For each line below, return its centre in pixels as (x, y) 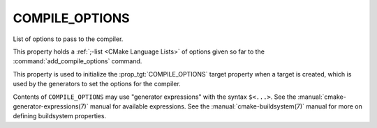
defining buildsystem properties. (60, 116)
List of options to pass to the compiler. (68, 39)
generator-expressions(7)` (51, 106)
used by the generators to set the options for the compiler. (97, 84)
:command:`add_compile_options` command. (77, 61)
